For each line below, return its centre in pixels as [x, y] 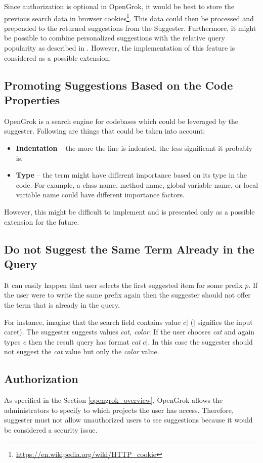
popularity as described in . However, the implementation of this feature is [120, 48]
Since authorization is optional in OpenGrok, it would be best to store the [119, 6]
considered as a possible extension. [58, 57]
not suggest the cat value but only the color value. [82, 351]
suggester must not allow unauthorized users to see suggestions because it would [128, 420]
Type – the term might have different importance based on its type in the [131, 175]
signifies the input [225, 322]
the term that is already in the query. [62, 304]
